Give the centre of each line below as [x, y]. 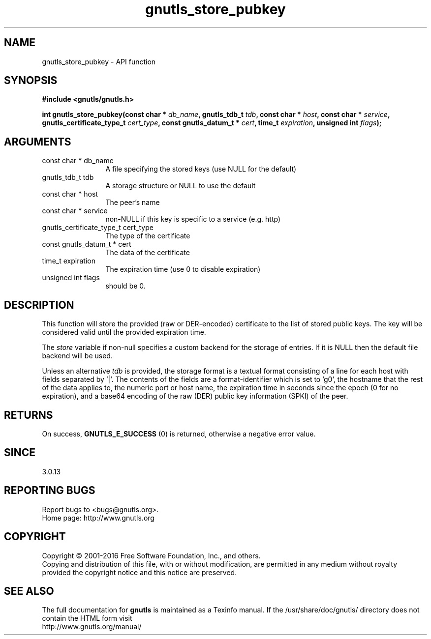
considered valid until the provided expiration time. [124, 332]
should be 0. [125, 286]
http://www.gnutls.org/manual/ [92, 627]
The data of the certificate [148, 253]
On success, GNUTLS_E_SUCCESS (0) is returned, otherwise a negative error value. [179, 434]
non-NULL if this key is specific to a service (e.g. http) [193, 219]
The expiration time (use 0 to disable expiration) [183, 269]
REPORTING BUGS [50, 491]
